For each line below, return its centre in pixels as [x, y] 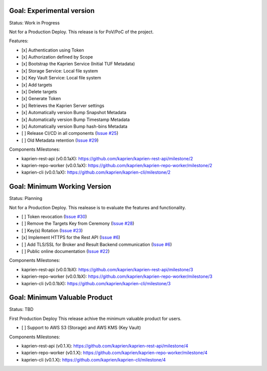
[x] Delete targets [39, 92]
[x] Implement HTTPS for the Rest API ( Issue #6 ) [71, 238]
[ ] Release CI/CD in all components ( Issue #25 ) [70, 133]
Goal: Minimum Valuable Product [61, 298]
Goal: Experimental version [52, 11]
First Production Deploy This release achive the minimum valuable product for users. [95, 318]
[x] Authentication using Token [53, 50]
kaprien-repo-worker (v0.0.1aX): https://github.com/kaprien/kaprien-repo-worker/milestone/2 [117, 165]
